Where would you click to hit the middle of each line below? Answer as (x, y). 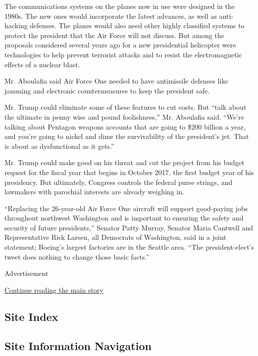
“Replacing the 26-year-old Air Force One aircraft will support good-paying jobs (126, 208)
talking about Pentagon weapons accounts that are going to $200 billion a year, (125, 126)
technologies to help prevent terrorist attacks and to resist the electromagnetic (123, 54)
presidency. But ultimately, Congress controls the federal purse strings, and (119, 182)
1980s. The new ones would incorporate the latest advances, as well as (111, 16)
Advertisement (26, 273)
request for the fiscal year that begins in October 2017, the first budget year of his (129, 172)
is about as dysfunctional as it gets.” (59, 146)
